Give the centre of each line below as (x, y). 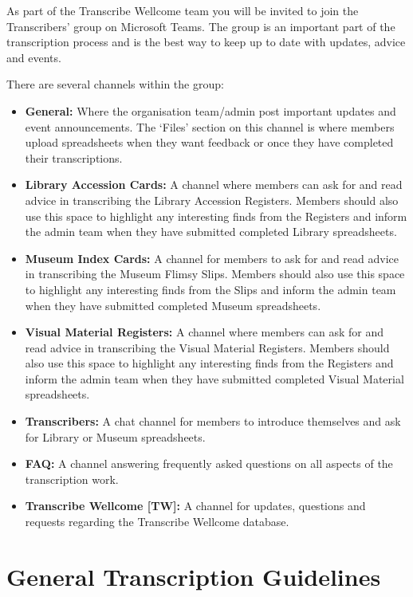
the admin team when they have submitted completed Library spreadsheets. (211, 232)
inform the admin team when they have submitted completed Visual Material (214, 378)
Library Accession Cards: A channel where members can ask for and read (214, 185)
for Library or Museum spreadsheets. (115, 436)
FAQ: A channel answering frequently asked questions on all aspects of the (209, 463)
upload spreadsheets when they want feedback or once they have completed (209, 142)
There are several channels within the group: (115, 84)
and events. (34, 57)
